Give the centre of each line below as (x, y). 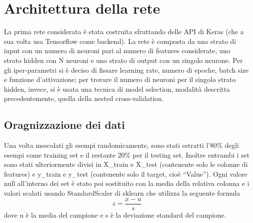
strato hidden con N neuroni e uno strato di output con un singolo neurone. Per (124, 60)
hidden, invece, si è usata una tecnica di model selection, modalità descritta (117, 89)
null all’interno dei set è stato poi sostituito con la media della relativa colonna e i (127, 183)
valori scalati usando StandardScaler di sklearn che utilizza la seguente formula (122, 193)
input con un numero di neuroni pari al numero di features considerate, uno (117, 51)
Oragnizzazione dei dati (64, 125)
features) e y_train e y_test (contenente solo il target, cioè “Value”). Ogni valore (126, 173)
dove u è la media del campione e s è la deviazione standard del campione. (115, 214)
